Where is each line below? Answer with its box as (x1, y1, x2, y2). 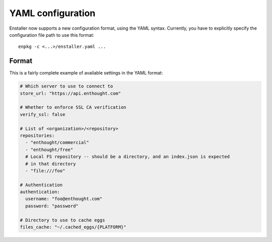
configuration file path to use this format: (9, 32, 94, 38)
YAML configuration (9, 8, 96, 19)
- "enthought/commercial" (25, 140, 89, 145)
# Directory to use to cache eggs (20, 217, 105, 223)
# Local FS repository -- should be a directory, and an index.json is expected (25, 154, 230, 159)
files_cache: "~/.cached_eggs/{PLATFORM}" (20, 224, 126, 230)
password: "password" (25, 203, 79, 209)
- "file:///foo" (25, 168, 65, 174)
